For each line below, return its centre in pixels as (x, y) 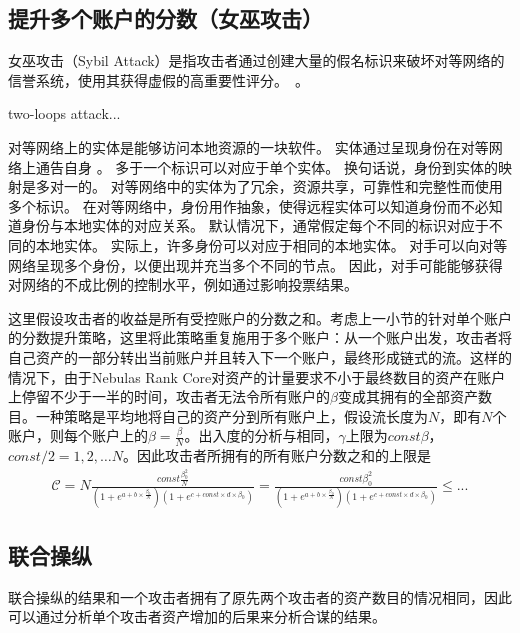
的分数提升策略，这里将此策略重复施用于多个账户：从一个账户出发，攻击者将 (260, 337)
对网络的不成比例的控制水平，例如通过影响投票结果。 (183, 284)
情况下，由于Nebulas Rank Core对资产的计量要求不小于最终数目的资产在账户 (257, 376)
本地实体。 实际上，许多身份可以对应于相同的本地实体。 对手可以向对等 (271, 244)
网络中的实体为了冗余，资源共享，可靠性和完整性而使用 (320, 186)
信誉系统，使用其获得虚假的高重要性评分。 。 (158, 79)
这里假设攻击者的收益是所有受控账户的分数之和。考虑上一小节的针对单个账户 (260, 317)
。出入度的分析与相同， (261, 435)
